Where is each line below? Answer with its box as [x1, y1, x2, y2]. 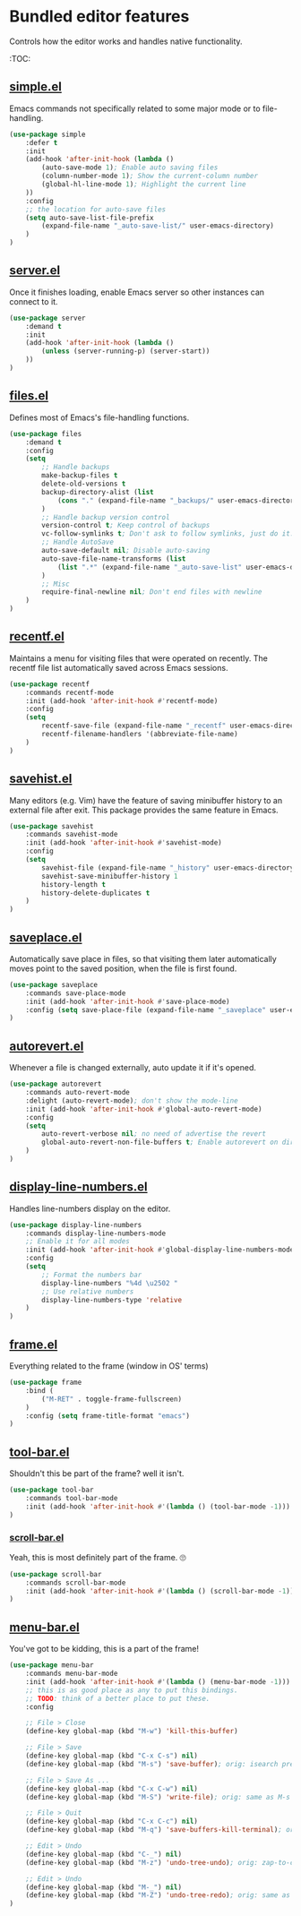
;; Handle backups [41, 463, 110, 472]
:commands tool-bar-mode [25, 1493, 118, 1502]
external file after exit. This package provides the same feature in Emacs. [9, 804, 279, 815]
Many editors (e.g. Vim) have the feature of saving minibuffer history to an [9, 795, 283, 805]
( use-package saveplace [9, 980, 99, 989]
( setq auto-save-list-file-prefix [25, 213, 154, 222]
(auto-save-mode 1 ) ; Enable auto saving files [41, 163, 219, 172]
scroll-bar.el [9, 1532, 64, 1544]
